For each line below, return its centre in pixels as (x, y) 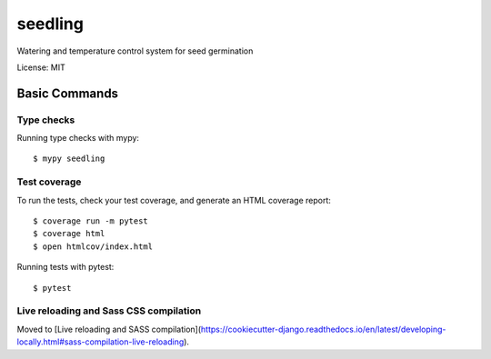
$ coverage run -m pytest (91, 221)
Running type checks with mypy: (78, 138)
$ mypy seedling (69, 159)
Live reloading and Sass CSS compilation (109, 311)
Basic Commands (67, 93)
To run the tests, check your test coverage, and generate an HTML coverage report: (174, 200)
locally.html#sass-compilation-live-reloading (100, 342)
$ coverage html (69, 234)
